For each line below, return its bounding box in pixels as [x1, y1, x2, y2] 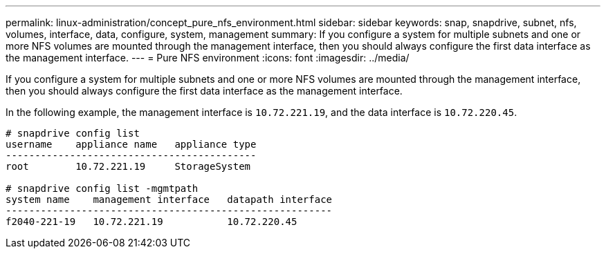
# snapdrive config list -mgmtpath [6, 183, 199, 194]
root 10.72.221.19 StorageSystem [6, 161, 251, 172]
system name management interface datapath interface [6, 194, 333, 205]
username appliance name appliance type [6, 139, 257, 150]
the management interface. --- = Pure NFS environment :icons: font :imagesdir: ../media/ [6, 52, 410, 63]
